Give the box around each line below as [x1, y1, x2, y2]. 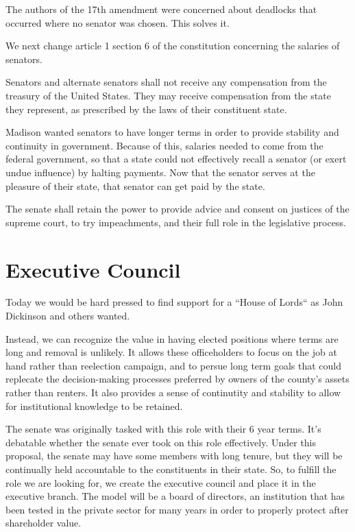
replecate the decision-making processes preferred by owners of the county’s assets [5, 372, 350, 386]
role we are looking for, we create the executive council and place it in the [5, 475, 316, 489]
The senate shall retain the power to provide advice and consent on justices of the [5, 202, 350, 216]
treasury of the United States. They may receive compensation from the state [5, 88, 331, 102]
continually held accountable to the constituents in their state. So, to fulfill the [5, 461, 336, 476]
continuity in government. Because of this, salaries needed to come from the [5, 138, 323, 152]
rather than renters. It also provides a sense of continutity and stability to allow [5, 385, 341, 399]
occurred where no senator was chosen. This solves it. [5, 15, 230, 29]
